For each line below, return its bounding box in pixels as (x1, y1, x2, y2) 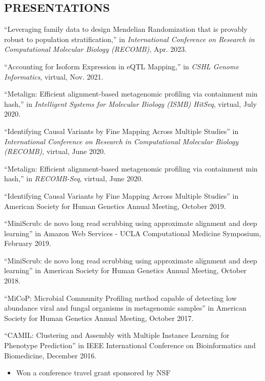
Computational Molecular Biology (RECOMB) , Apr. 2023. (4, 44, 187, 54)
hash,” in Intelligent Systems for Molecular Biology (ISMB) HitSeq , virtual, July (4, 98, 257, 109)
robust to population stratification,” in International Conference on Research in (4, 33, 255, 44)
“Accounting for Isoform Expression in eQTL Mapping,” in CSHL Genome (4, 61, 239, 71)
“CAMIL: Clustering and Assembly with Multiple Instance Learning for (4, 330, 230, 340)
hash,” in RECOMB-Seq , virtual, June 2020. (4, 173, 144, 184)
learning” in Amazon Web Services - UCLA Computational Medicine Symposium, (4, 227, 261, 238)
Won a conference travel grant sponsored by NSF (16, 367, 171, 378)
